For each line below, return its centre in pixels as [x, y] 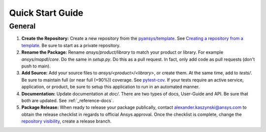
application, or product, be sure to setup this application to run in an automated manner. [111, 87]
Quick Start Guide [46, 13]
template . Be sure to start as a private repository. [71, 45]
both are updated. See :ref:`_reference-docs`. [68, 100]
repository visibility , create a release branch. [66, 121]
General [22, 26]
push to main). [36, 66]
